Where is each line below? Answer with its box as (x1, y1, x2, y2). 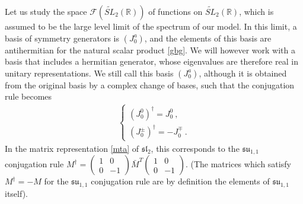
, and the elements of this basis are (144, 31, 272, 44)
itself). (5, 187, 28, 200)
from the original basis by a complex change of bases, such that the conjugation (5, 78, 295, 91)
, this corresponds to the (151, 142, 240, 154)
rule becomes (5, 90, 52, 103)
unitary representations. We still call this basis (5, 66, 174, 79)
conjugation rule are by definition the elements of (91, 175, 270, 187)
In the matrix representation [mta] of (5, 142, 139, 154)
